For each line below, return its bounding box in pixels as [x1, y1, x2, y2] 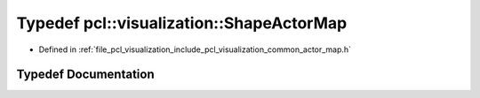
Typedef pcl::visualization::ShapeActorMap [16, 13, 348, 33]
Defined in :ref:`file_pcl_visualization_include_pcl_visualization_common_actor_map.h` [38, 44, 351, 55]
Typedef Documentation [16, 67, 155, 82]
